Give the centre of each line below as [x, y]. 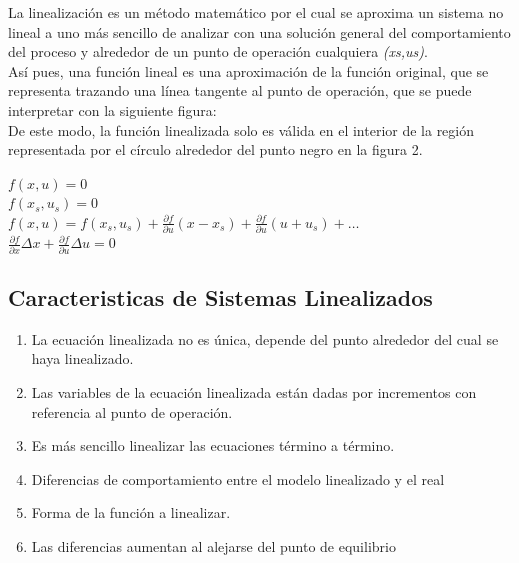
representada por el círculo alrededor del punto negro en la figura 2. [215, 149]
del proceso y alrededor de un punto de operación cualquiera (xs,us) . [218, 51]
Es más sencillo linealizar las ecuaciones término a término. [213, 445]
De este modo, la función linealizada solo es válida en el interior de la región [241, 129]
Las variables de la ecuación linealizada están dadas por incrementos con [254, 391]
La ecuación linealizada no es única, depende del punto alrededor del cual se [265, 338]
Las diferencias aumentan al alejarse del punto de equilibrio [213, 545]
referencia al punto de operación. [132, 411]
